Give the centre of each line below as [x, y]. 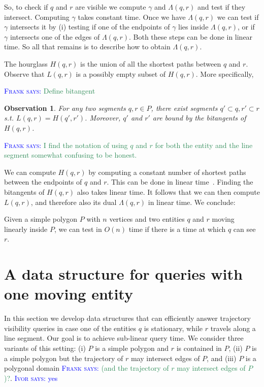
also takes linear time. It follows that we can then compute [169, 191]
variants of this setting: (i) [45, 348]
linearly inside [26, 229]
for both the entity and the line [204, 145]
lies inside [193, 27]
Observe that [24, 73]
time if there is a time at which [177, 229]
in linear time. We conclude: [192, 202]
